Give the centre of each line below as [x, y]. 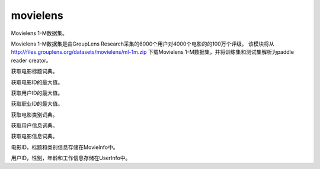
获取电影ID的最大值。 [37, 82]
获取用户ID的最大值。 [37, 93]
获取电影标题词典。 [34, 71]
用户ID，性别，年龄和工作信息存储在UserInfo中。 [71, 158]
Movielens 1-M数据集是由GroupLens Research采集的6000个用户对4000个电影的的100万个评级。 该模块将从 [143, 44]
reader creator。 [31, 60]
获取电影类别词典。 [34, 115]
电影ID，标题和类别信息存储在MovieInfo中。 [65, 147]
